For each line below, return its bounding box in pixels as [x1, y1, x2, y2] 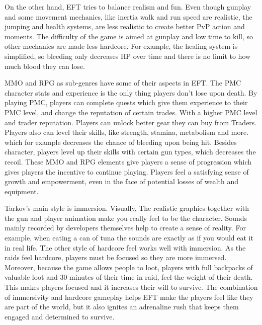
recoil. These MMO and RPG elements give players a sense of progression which [5, 156, 252, 167]
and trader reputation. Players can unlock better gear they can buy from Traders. [5, 117, 257, 127]
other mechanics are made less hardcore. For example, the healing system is [5, 41, 238, 51]
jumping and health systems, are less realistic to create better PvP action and [5, 21, 245, 32]
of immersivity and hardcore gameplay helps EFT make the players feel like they [5, 291, 253, 302]
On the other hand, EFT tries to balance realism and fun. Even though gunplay [5, 2, 251, 12]
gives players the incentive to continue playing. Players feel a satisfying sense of [5, 166, 249, 177]
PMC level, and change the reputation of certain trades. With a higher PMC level [5, 107, 257, 117]
